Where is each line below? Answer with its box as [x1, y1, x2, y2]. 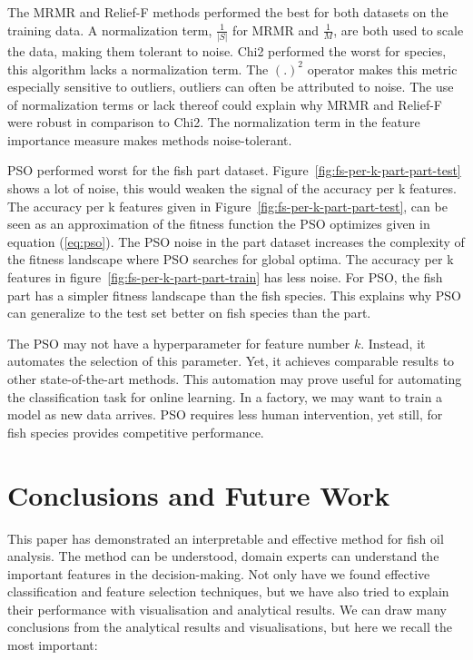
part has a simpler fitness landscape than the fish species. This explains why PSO [7, 285, 461, 304]
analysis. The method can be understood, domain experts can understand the [7, 547, 439, 566]
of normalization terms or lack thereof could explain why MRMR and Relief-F [7, 94, 442, 113]
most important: [7, 635, 98, 655]
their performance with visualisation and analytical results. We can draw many [7, 599, 447, 618]
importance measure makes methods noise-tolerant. [7, 130, 292, 149]
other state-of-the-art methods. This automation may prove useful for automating [7, 369, 462, 388]
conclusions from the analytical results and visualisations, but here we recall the [7, 617, 452, 636]
